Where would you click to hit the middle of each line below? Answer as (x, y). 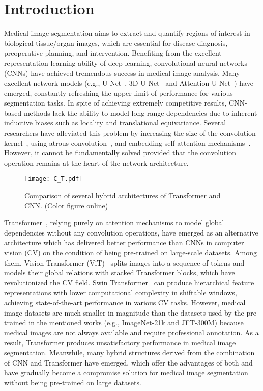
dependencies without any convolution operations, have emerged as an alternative (131, 232)
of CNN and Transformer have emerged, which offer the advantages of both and (128, 362)
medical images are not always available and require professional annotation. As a (131, 332)
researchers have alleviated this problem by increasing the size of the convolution (130, 133)
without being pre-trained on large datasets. (73, 382)
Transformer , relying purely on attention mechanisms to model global (114, 223)
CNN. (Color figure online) (66, 205)
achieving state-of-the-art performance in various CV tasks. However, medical (125, 303)
